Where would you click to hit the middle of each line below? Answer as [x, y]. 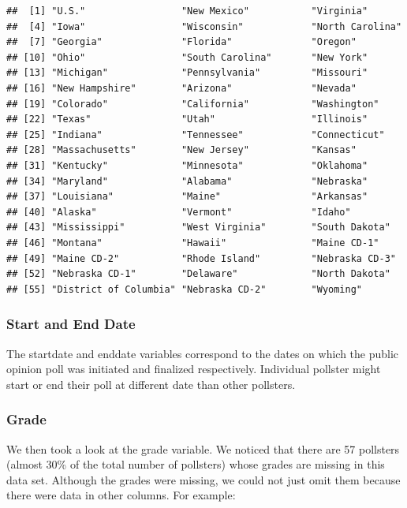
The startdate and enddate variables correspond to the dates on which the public [203, 353]
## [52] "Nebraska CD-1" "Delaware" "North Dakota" [198, 274]
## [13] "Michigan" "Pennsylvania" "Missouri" [187, 73]
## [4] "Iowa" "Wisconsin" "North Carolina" [204, 26]
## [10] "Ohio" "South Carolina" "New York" [187, 57]
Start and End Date [71, 324]
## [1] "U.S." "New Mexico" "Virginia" [187, 11]
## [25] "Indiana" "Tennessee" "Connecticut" [196, 134]
